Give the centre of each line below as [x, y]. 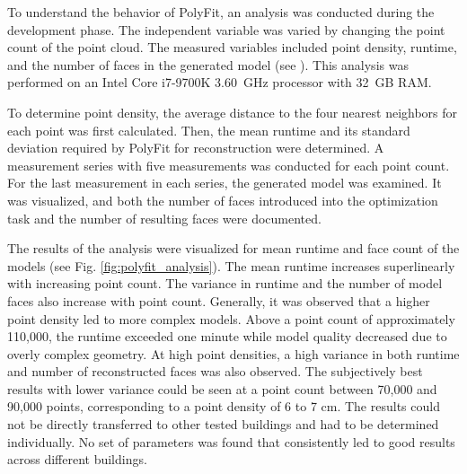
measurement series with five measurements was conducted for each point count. [229, 165]
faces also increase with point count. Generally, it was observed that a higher [219, 300]
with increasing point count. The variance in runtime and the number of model [225, 283]
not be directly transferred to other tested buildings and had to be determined [223, 424]
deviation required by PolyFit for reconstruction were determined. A [196, 148]
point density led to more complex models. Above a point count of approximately [231, 318]
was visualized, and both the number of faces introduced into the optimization [223, 200]
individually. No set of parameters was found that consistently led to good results [231, 441]
